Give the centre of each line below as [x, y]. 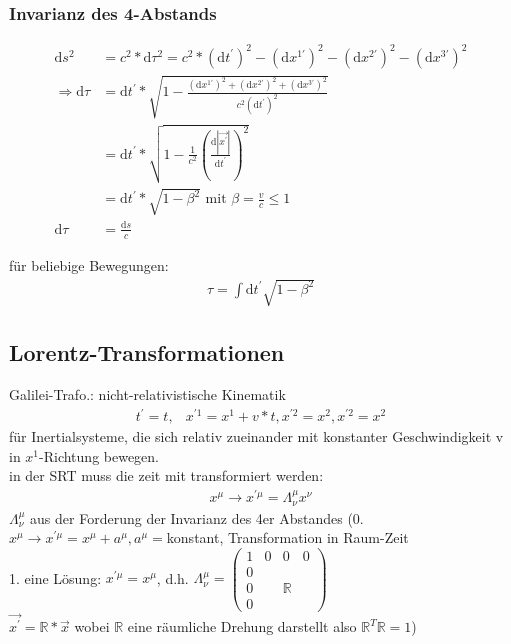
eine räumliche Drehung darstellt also [242, 626]
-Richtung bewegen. [99, 455]
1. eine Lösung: [55, 577]
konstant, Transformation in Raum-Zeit [287, 537]
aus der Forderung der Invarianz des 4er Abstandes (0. [197, 517]
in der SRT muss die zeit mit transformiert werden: [166, 475]
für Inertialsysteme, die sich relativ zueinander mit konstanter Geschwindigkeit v [256, 436]
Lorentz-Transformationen [147, 352]
